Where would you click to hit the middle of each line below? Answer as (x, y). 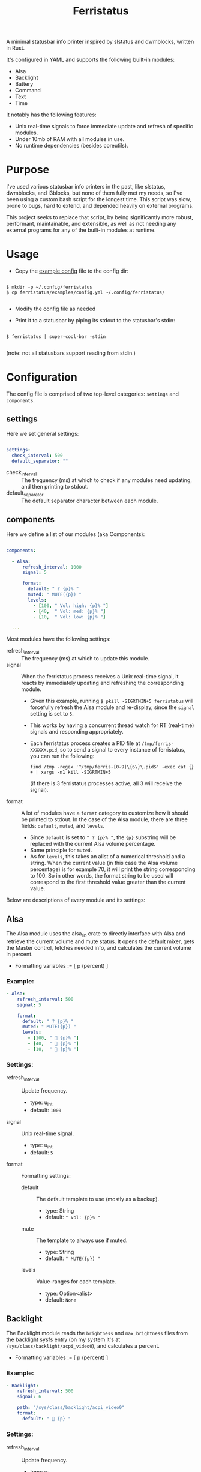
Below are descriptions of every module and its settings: (76, 900)
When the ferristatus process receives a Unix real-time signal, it (100, 677)
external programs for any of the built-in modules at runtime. (81, 230)
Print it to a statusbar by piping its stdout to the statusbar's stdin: (95, 321)
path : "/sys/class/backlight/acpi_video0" (71, 1408)
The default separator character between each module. (90, 501)
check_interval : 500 (37, 455)
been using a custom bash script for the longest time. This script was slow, (99, 199)
